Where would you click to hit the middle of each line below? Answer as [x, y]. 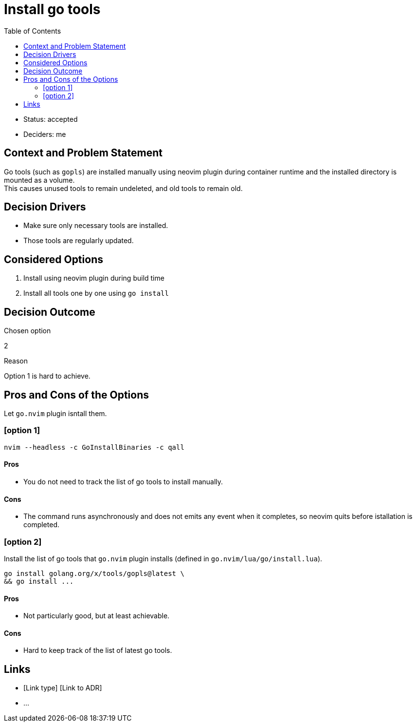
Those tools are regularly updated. [79, 241]
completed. [41, 525]
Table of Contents [33, 31]
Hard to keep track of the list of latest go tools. [98, 650]
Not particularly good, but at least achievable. [97, 616]
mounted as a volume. [39, 180]
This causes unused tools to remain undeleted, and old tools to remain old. [123, 188]
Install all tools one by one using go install [96, 293]
